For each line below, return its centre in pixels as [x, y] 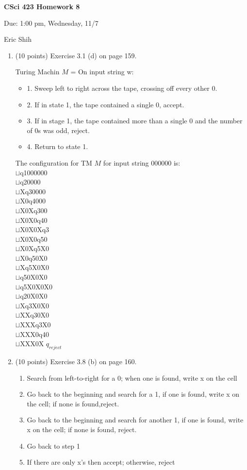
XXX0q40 [35, 334]
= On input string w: [102, 72]
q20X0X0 [34, 296]
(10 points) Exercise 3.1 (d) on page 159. [76, 55]
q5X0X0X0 [36, 286]
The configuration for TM [54, 162]
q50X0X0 [34, 277]
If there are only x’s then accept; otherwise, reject [101, 462]
